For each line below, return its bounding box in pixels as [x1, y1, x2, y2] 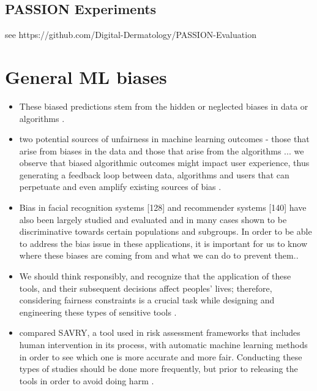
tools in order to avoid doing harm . [19, 374, 154, 387]
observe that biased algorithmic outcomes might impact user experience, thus [19, 156, 310, 169]
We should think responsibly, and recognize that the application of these [19, 270, 291, 283]
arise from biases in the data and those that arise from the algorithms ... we [19, 144, 304, 157]
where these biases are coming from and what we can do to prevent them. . [19, 249, 299, 262]
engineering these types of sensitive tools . [19, 305, 177, 318]
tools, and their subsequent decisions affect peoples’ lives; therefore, [19, 281, 272, 294]
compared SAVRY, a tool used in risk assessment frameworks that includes [19, 326, 300, 339]
